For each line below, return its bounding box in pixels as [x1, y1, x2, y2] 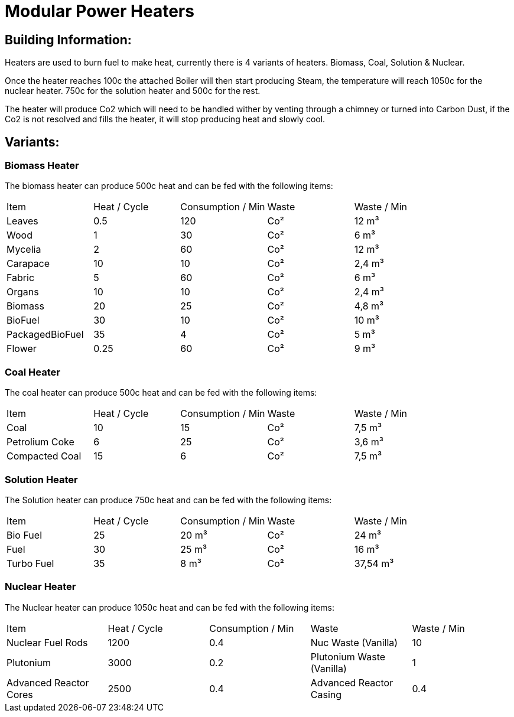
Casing [310, 688, 342, 700]
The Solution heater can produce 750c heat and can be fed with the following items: [5, 494, 332, 505]
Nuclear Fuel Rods [6, 636, 88, 648]
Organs [6, 286, 39, 298]
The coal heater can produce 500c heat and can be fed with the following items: [5, 387, 317, 398]
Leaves [6, 215, 38, 227]
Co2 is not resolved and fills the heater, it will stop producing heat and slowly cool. [5, 114, 326, 125]
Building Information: [5, 32, 132, 47]
